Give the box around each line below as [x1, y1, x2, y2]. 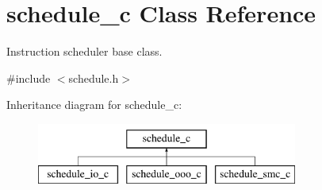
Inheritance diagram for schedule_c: [6, 96, 182, 113]
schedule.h [68, 69, 119, 86]
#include [6, 69, 51, 86]
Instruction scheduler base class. [6, 43, 163, 60]
